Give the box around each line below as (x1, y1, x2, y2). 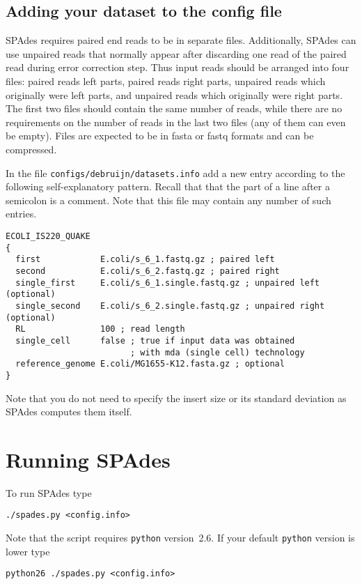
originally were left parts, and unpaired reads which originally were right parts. (6, 87, 343, 102)
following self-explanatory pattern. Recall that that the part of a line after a (6, 179, 330, 194)
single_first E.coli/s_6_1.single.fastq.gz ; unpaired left (15, 277, 320, 288)
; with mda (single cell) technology (129, 347, 305, 358)
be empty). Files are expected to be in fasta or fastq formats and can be (6, 128, 314, 143)
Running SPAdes (6, 445, 171, 473)
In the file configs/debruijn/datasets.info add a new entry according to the (6, 165, 345, 180)
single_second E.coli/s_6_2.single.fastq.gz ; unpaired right (15, 300, 325, 311)
